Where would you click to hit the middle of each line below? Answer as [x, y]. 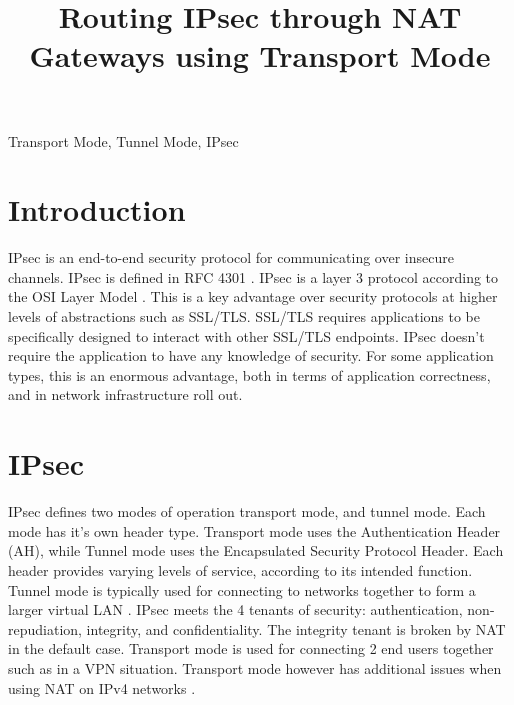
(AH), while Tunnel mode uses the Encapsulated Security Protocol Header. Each [256, 550]
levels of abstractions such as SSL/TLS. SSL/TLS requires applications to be [244, 316]
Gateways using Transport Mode [260, 55]
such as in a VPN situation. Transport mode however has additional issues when [255, 667]
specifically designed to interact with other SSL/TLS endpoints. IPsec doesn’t [246, 335]
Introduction [97, 209]
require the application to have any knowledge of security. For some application [251, 355]
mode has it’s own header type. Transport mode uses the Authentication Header [254, 530]
